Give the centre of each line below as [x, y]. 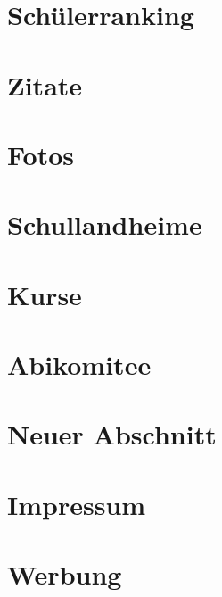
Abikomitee [79, 365]
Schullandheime [105, 224]
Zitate [45, 84]
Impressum [77, 504]
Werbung [65, 574]
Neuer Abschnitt [112, 434]
